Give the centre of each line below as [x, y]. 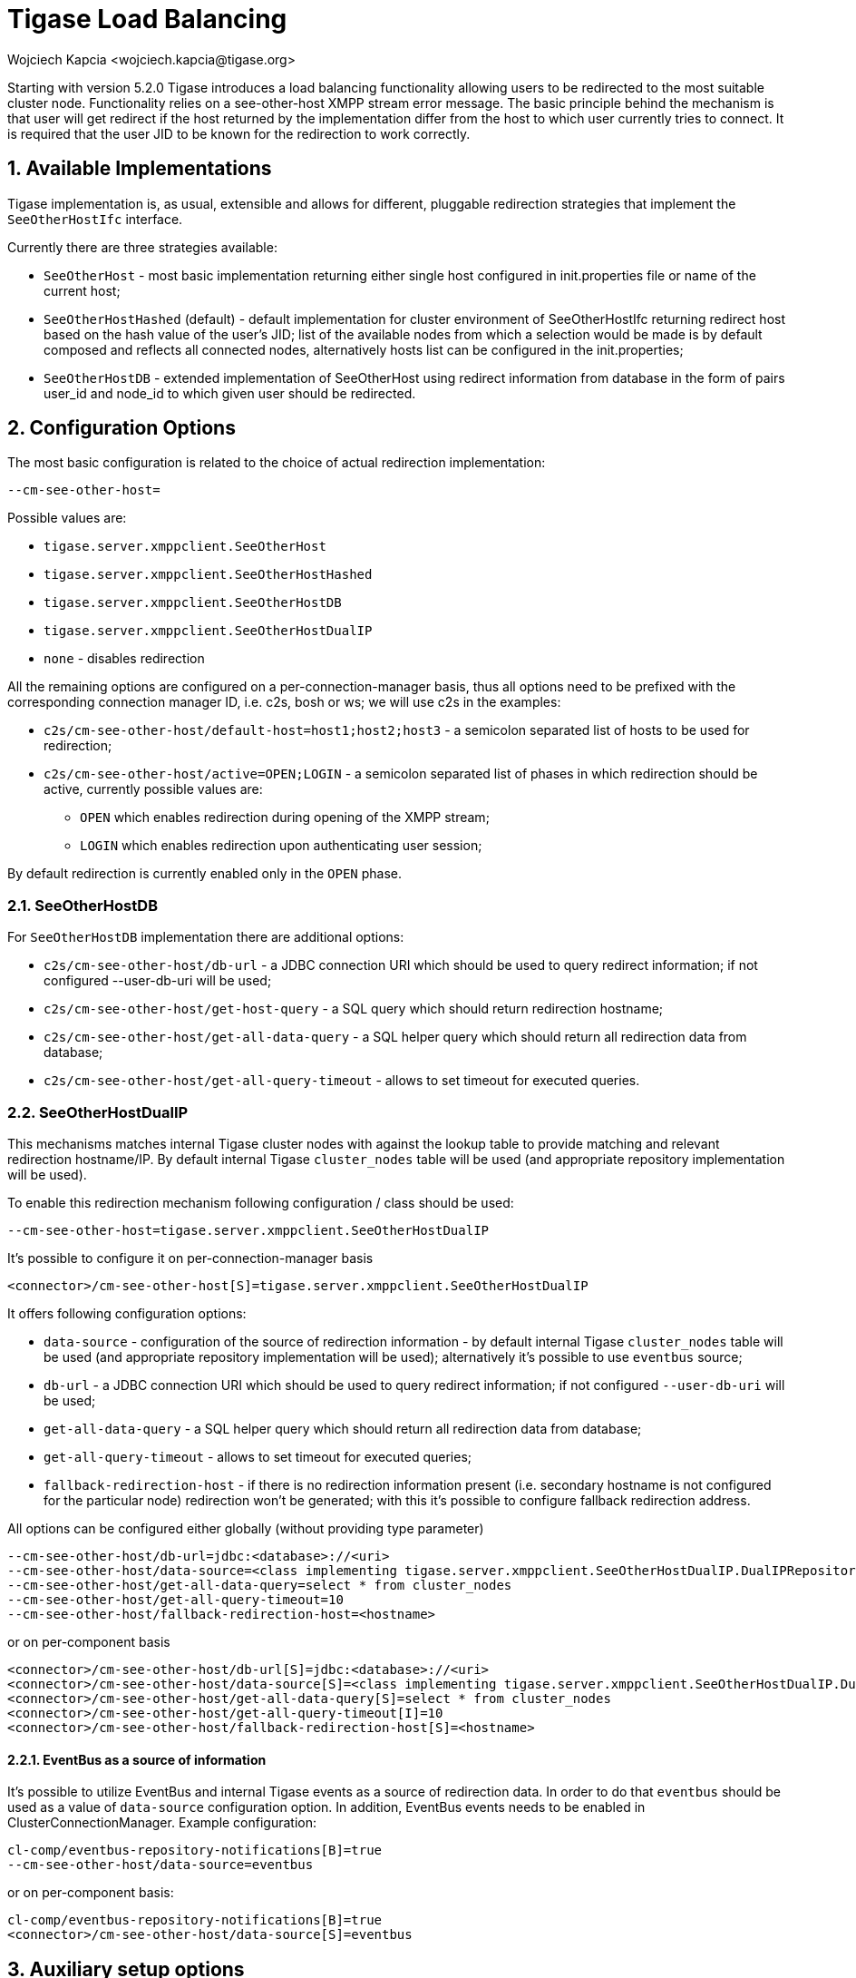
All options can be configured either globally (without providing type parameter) [246, 1528]
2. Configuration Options [122, 428]
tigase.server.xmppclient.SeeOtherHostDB [193, 603]
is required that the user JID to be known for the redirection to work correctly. [239, 133]
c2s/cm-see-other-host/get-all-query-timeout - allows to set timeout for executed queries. [342, 1081]
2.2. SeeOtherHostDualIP [98, 1112]
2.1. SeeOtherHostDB [83, 905]
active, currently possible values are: [153, 789]
